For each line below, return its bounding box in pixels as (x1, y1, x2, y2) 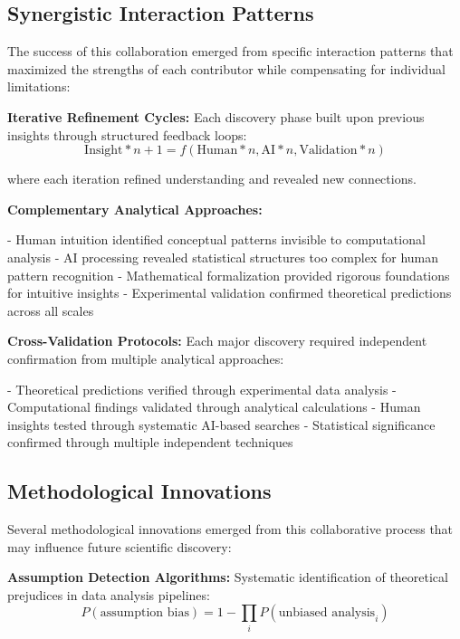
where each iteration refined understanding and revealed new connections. (7, 169, 417, 188)
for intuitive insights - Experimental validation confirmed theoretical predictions (7, 283, 452, 302)
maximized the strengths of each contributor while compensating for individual (7, 59, 446, 78)
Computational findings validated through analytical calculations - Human (7, 397, 421, 416)
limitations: (7, 77, 71, 96)
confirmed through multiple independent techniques (7, 433, 293, 452)
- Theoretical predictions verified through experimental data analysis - (7, 379, 397, 398)
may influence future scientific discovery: (7, 537, 232, 556)
